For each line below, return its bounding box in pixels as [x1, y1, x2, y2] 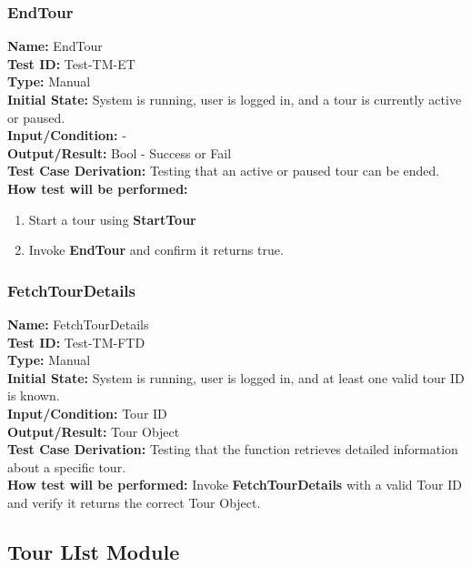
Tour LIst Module [7, 537, 180, 565]
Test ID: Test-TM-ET [7, 54, 135, 73]
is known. [7, 386, 60, 405]
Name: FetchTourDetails [7, 314, 149, 333]
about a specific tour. [7, 457, 126, 476]
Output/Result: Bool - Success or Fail [7, 143, 232, 162]
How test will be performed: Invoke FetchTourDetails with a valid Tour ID [7, 475, 462, 494]
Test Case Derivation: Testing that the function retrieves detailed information [7, 440, 458, 459]
